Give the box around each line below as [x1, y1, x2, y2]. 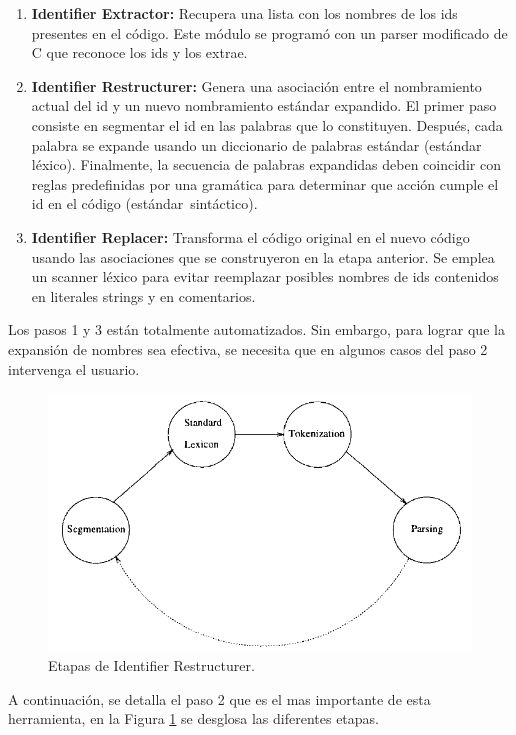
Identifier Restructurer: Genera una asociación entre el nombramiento [31, 75, 482, 96]
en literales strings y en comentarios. [31, 285, 256, 306]
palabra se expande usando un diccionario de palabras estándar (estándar [31, 134, 482, 155]
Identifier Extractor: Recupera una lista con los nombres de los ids [31, 3, 458, 23]
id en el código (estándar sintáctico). [31, 193, 258, 214]
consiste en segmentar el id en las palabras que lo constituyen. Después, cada [31, 114, 503, 135]
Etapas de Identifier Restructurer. [48, 655, 255, 675]
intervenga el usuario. [8, 358, 140, 379]
